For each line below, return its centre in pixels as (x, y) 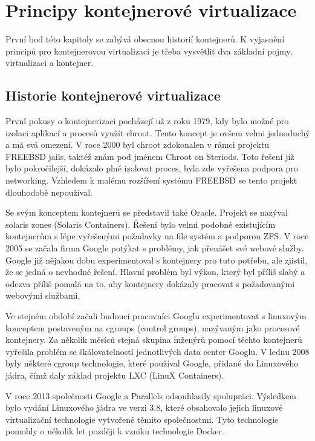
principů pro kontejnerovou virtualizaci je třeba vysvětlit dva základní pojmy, (149, 51)
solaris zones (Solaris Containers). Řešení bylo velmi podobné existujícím (141, 224)
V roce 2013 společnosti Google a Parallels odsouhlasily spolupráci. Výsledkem (151, 395)
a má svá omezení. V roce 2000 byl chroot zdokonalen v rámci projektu (138, 144)
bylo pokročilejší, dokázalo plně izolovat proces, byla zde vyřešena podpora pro (152, 168)
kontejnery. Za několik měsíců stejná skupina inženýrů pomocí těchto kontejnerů (154, 340)
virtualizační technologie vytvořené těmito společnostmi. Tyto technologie (142, 419)
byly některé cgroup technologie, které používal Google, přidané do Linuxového (152, 363)
